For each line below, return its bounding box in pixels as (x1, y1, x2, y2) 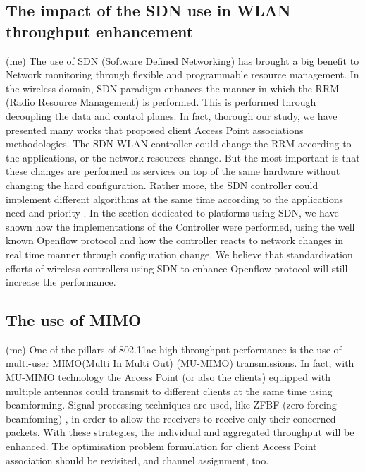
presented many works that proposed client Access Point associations (6, 122, 304, 137)
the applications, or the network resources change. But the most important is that (6, 150, 360, 164)
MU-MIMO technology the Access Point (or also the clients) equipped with (6, 370, 330, 385)
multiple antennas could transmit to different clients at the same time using (6, 383, 333, 398)
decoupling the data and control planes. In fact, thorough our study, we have (6, 108, 338, 123)
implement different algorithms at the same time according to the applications (6, 191, 344, 206)
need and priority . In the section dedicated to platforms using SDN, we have (6, 205, 339, 220)
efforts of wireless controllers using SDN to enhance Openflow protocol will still (6, 260, 348, 275)
